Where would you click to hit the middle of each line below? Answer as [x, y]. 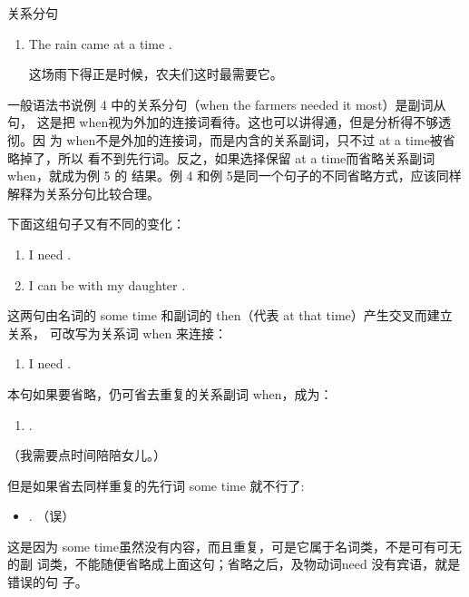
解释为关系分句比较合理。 [83, 193]
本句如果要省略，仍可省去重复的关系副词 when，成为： [170, 393]
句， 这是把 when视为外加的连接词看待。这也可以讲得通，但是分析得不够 [223, 122]
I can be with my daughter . [107, 284]
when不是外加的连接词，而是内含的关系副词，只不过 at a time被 [254, 139]
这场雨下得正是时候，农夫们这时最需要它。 [156, 74]
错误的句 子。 [48, 582]
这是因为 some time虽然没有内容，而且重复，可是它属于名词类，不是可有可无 [234, 546]
